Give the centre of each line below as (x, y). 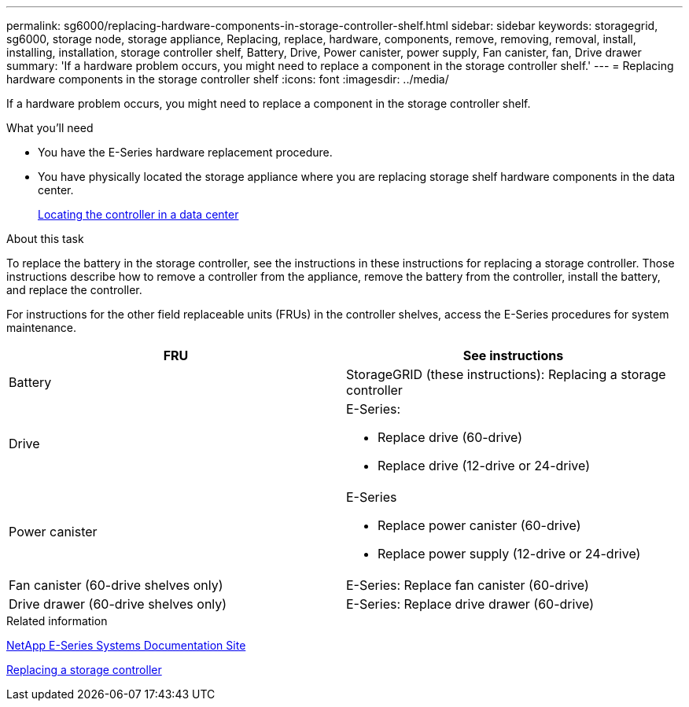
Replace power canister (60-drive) (479, 525)
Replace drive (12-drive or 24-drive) (484, 466)
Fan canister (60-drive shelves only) (116, 585)
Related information (57, 621)
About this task (45, 239)
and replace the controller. (74, 290)
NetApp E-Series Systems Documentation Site (126, 645)
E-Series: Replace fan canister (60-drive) (468, 585)
